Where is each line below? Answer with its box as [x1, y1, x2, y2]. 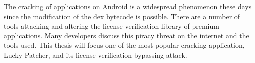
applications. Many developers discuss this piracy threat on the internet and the [4, 30, 249, 40]
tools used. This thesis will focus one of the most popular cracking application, [4, 40, 245, 50]
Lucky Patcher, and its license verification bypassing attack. [4, 49, 187, 60]
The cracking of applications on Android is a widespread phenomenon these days [4, 1, 252, 11]
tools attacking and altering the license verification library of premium [4, 21, 219, 31]
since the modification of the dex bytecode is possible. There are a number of [4, 11, 240, 21]
